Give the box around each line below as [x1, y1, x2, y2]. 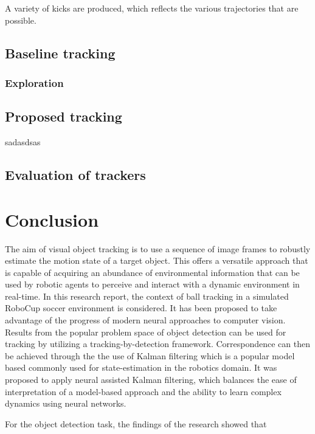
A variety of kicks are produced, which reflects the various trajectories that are [5, 2, 299, 14]
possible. [5, 13, 36, 26]
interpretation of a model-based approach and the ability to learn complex [5, 385, 282, 398]
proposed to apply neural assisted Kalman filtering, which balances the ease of [5, 373, 297, 386]
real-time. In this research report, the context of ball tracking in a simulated [5, 289, 289, 302]
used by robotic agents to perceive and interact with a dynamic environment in [5, 278, 300, 291]
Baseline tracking [5, 43, 116, 62]
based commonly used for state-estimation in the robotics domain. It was [5, 361, 277, 374]
